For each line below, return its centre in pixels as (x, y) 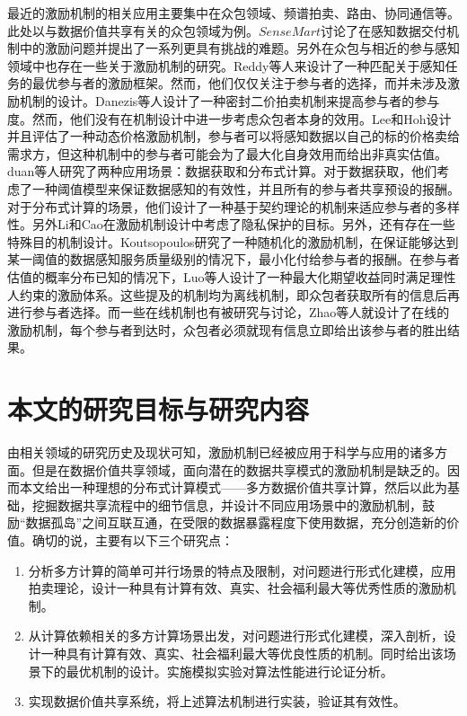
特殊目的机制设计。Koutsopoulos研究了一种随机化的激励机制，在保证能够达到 (233, 241)
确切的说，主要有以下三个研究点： (132, 539)
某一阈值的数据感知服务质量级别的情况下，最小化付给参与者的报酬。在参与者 (233, 259)
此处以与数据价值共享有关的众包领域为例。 (133, 30)
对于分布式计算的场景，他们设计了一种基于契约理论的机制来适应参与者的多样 (233, 206)
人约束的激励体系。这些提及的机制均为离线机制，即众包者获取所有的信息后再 (233, 294)
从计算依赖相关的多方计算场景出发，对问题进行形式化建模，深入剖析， (236, 636)
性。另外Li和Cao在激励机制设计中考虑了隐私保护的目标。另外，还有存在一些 (231, 224)
